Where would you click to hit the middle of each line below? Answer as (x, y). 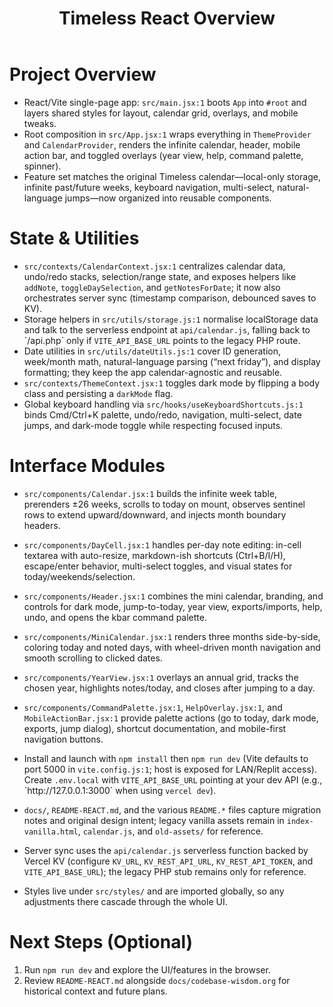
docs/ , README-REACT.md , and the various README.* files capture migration (172, 809)
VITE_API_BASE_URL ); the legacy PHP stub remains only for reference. (165, 871)
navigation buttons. (63, 739)
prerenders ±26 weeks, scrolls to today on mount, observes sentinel (164, 504)
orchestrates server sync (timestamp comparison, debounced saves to (170, 298)
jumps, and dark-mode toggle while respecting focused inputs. (153, 425)
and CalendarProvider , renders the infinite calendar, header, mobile (162, 144)
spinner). (42, 166)
